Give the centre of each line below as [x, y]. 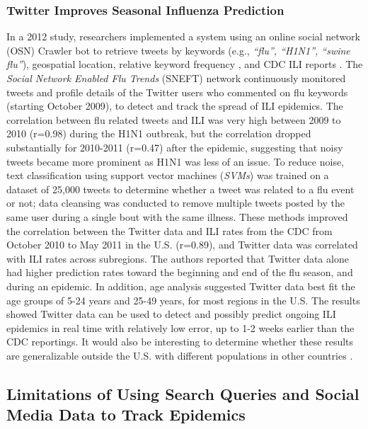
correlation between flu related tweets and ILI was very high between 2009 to [174, 119]
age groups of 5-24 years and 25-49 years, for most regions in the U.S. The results [183, 300]
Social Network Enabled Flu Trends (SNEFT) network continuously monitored [176, 78]
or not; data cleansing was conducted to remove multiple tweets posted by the [176, 203]
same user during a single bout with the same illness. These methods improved [177, 216]
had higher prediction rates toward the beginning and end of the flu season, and [180, 272]
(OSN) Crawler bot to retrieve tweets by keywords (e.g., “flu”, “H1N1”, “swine [178, 50]
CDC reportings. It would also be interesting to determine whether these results [180, 342]
